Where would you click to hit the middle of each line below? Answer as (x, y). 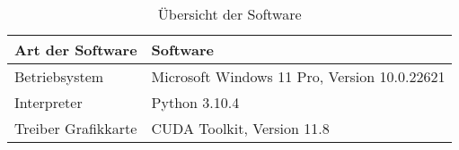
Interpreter (49, 102)
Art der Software (76, 50)
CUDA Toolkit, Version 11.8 (240, 128)
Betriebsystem (59, 76)
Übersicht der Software (229, 14)
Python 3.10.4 (195, 102)
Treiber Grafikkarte (76, 128)
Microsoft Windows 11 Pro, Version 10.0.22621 (298, 76)
